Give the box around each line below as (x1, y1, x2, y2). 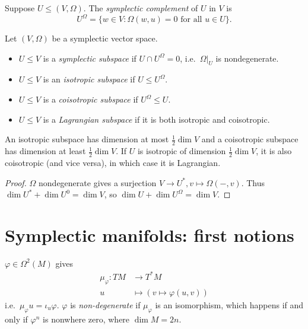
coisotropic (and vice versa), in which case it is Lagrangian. (5, 156, 221, 168)
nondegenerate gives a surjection (39, 176, 157, 189)
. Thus (241, 176, 265, 189)
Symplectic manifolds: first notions (5, 222, 294, 247)
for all (180, 15, 202, 24)
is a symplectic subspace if (43, 52, 136, 64)
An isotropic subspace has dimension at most (5, 133, 169, 145)
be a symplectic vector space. (52, 32, 158, 44)
